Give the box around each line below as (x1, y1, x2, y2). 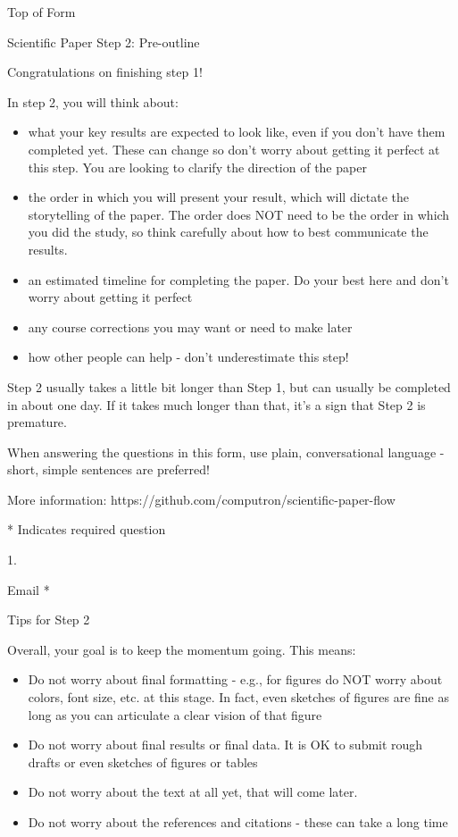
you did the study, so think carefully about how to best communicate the (28, 222, 429, 241)
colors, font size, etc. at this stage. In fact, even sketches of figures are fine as (28, 688, 449, 707)
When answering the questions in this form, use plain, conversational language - (7, 442, 445, 461)
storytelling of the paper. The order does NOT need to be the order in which (28, 205, 450, 223)
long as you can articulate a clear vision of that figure (28, 705, 322, 724)
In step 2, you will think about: (7, 92, 179, 111)
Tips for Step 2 (7, 610, 90, 629)
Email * (7, 580, 50, 598)
